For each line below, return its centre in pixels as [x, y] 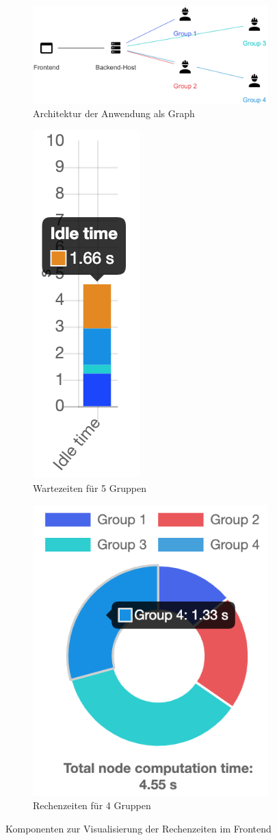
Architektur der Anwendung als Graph [114, 113]
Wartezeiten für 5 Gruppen [90, 487]
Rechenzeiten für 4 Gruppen [92, 805]
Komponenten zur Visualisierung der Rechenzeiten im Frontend [138, 828]
